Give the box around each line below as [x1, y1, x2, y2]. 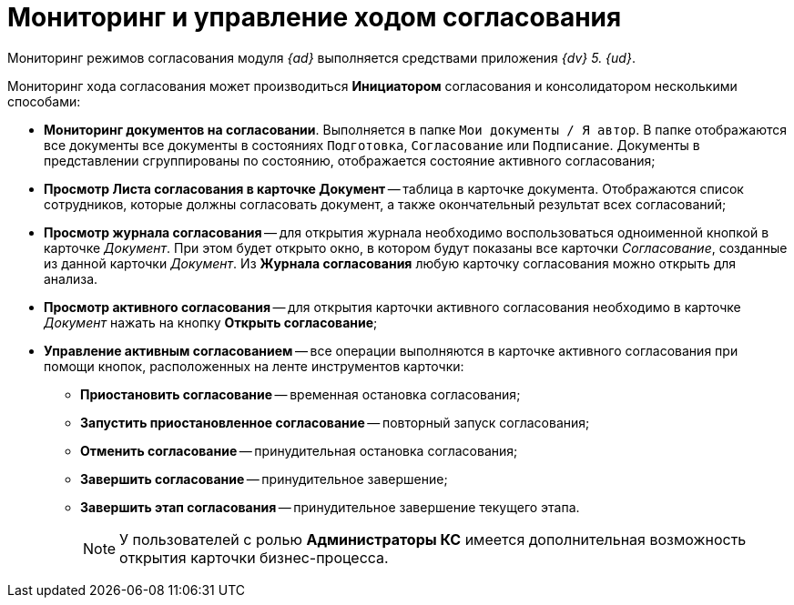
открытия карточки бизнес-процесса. [119, 548, 389, 567]
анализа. [44, 270, 98, 287]
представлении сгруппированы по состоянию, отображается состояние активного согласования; [44, 152, 656, 168]
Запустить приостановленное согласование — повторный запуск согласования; [80, 414, 590, 430]
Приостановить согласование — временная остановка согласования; [80, 386, 521, 402]
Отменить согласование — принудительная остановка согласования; [80, 442, 518, 459]
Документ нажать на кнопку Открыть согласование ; [44, 314, 378, 330]
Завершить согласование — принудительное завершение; [80, 470, 448, 487]
